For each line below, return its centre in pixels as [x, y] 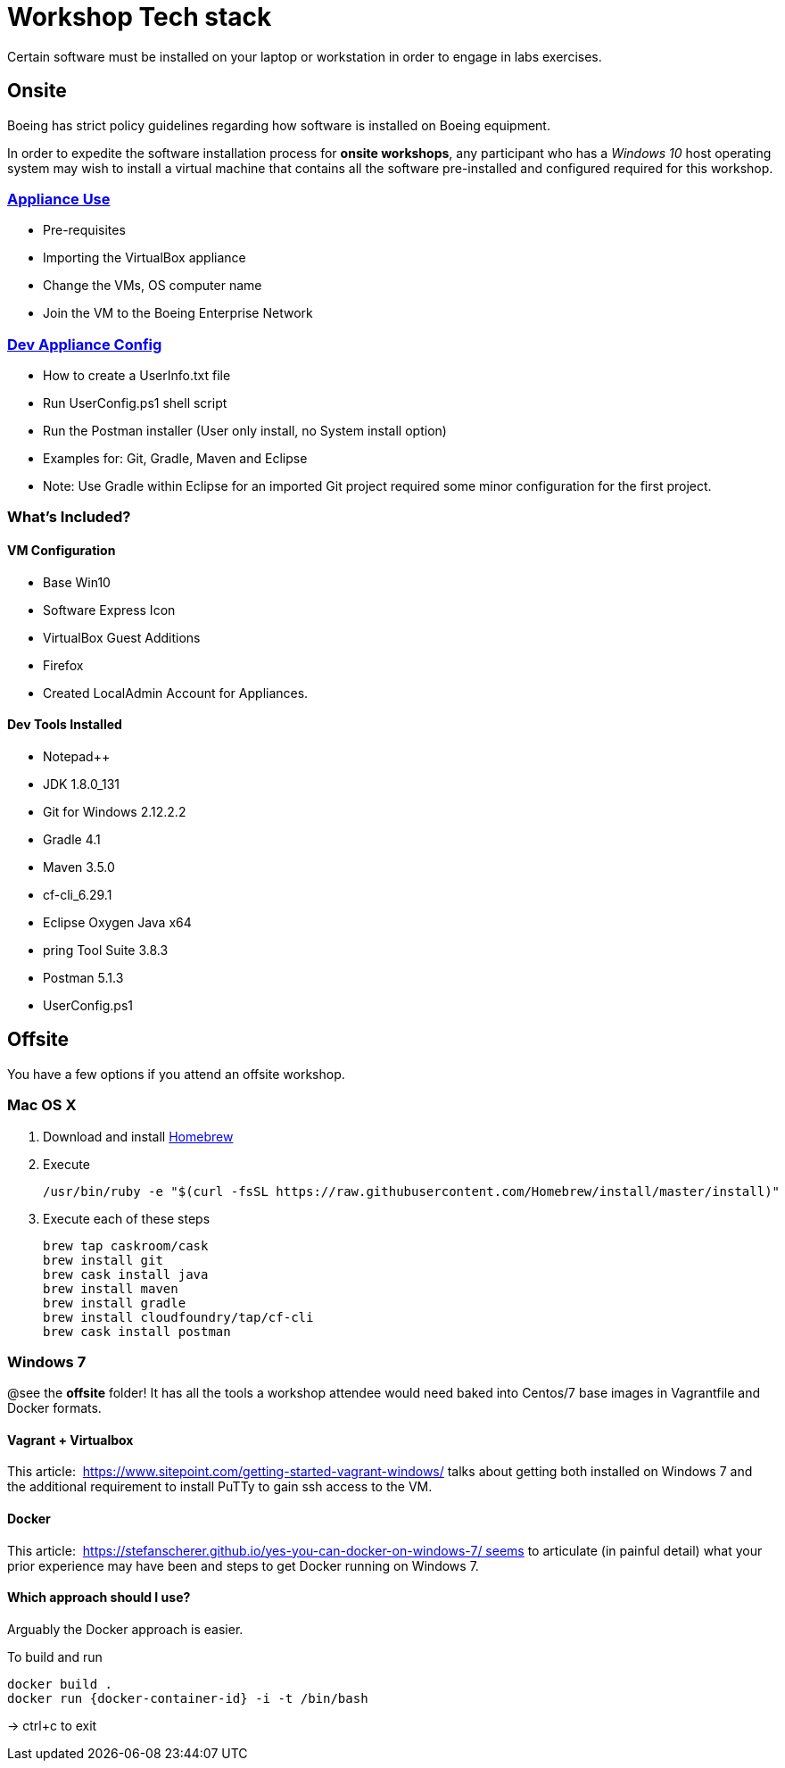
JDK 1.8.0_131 [81, 784]
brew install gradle [115, 1303]
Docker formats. [54, 1408]
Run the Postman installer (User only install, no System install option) [245, 431]
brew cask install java [126, 1274]
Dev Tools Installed [65, 725]
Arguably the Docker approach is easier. [125, 1629]
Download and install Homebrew [138, 1136]
